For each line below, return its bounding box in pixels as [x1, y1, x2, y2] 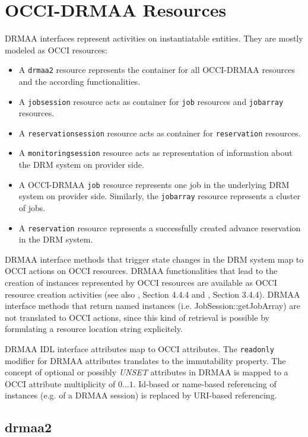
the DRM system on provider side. [18, 158, 144, 171]
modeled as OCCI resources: [5, 43, 107, 56]
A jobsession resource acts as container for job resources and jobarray [18, 95, 284, 107]
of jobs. [18, 202, 46, 214]
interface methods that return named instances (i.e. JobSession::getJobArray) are [5, 299, 301, 312]
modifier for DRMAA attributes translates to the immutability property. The [5, 354, 286, 366]
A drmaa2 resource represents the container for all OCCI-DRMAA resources [18, 63, 295, 76]
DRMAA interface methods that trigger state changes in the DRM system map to [5, 253, 304, 265]
